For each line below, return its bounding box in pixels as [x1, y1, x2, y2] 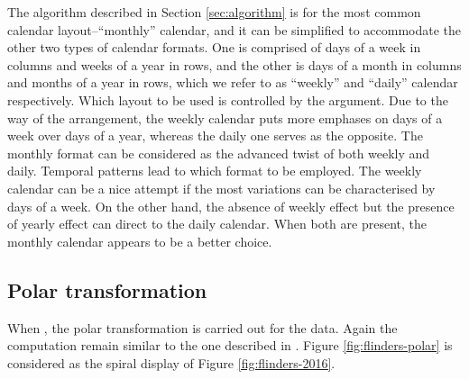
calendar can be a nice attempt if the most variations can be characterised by [7, 178, 436, 197]
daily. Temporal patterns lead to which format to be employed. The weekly [7, 161, 422, 180]
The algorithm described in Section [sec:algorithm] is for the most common [7, 3, 421, 21]
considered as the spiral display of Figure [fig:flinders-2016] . [7, 353, 336, 372]
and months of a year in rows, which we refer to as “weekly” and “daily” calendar [7, 73, 458, 92]
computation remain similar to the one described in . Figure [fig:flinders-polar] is [7, 336, 453, 355]
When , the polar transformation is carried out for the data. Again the [7, 318, 398, 337]
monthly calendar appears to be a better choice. [7, 231, 272, 250]
